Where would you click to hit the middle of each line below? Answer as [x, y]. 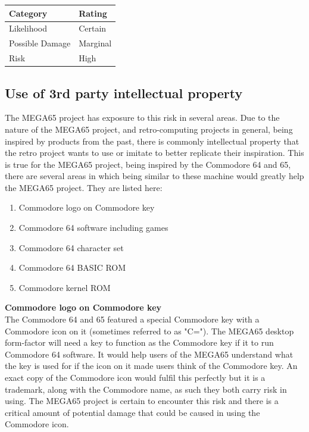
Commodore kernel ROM [65, 287]
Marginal [95, 43]
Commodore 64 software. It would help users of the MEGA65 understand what [149, 354]
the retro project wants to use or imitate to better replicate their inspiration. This [154, 153]
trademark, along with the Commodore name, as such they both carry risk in [146, 389]
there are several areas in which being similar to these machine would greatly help [154, 176]
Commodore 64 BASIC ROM [72, 267]
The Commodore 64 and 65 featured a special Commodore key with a [132, 319]
